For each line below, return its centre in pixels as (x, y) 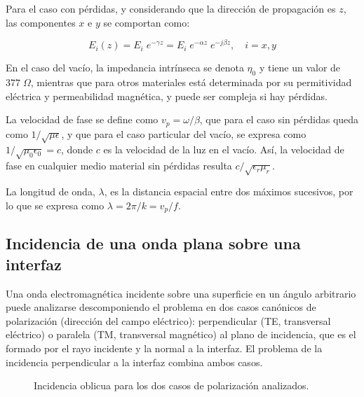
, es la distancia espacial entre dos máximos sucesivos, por (229, 191)
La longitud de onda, (50, 191)
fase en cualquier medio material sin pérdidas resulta (119, 166)
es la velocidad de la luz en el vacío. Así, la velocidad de (224, 149)
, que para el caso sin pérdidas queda (279, 119)
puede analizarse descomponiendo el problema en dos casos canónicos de (161, 307)
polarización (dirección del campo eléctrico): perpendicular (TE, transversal (168, 320)
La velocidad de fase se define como (82, 119)
